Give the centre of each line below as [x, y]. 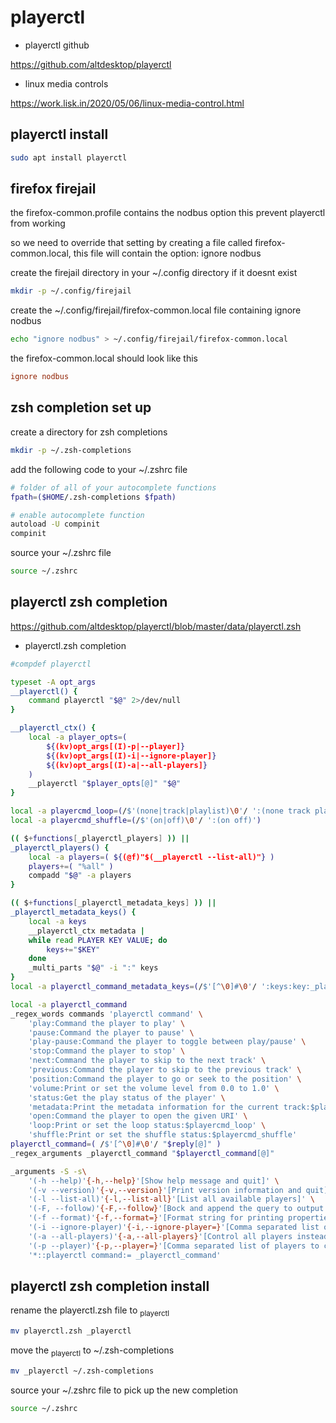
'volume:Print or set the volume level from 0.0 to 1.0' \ [154, 1088]
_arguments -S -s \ [48, 1171]
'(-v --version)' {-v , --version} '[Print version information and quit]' [180, 1190]
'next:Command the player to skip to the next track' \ [147, 1061]
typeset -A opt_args [53, 682]
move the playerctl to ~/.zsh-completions [92, 1351]
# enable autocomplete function [77, 515]
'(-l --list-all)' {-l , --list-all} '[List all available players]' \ [171, 1199]
